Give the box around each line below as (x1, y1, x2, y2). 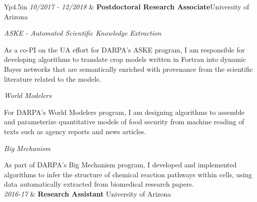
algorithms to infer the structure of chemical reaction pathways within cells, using (4, 169, 253, 179)
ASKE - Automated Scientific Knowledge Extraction (4, 28, 161, 38)
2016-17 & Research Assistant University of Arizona (4, 188, 171, 199)
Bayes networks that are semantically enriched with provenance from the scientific (4, 63, 253, 74)
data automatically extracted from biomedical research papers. (4, 179, 194, 189)
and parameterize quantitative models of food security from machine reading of (4, 116, 244, 127)
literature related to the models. (4, 73, 101, 84)
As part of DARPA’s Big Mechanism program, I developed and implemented (4, 159, 237, 170)
